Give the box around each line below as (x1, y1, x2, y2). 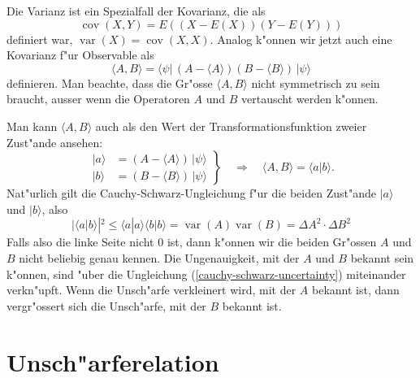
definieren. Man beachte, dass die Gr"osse (6, 74, 213, 91)
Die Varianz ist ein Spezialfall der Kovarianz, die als (6, 2, 266, 19)
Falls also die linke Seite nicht (6, 233, 154, 250)
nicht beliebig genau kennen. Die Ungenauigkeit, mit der (19, 249, 300, 266)
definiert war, (6, 30, 73, 47)
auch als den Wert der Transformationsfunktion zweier (95, 117, 367, 134)
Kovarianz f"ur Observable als (6, 46, 154, 63)
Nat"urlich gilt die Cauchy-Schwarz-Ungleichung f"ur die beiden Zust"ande (6, 185, 376, 202)
